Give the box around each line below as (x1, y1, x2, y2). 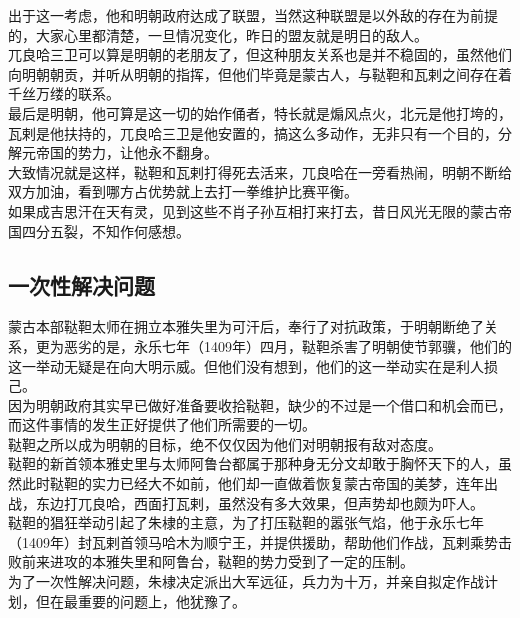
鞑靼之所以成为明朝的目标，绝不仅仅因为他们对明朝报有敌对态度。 (8, 433, 442, 454)
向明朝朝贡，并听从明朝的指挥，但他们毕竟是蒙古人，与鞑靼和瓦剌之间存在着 (8, 63, 512, 84)
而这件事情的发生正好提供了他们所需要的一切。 (8, 414, 316, 435)
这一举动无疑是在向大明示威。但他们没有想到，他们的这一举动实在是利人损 (8, 355, 498, 376)
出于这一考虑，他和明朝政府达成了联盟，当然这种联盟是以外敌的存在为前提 (8, 5, 498, 25)
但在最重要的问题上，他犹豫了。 (35, 590, 246, 611)
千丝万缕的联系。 (8, 83, 120, 104)
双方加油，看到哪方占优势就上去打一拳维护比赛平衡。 (8, 181, 358, 202)
